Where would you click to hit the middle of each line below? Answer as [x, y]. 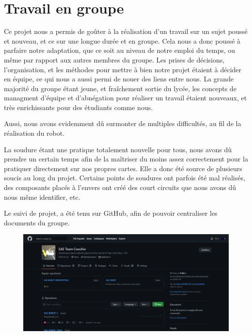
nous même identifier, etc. [42, 197]
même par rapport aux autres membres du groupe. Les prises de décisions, [114, 59]
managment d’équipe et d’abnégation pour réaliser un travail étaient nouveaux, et [126, 98]
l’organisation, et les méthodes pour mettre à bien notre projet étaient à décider [123, 69]
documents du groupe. [37, 222]
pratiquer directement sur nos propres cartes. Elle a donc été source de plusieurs [123, 168]
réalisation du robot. [34, 133]
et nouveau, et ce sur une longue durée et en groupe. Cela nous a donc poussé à [122, 40]
